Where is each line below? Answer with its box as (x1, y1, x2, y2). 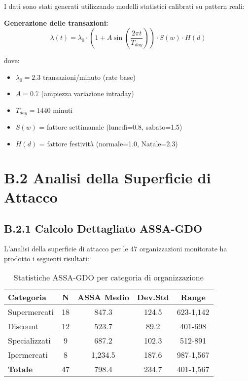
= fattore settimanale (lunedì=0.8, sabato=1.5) (39, 122, 182, 132)
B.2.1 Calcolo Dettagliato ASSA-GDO (4, 220, 203, 236)
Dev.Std (137, 291, 169, 303)
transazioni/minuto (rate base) (42, 71, 136, 82)
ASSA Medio (77, 291, 129, 303)
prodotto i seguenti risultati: (4, 253, 89, 263)
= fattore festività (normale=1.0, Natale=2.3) (39, 139, 178, 149)
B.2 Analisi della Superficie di (4, 167, 211, 187)
